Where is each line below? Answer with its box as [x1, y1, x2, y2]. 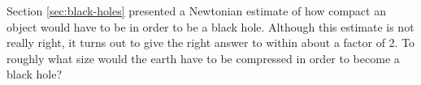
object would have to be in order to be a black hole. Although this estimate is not [7, 18, 414, 35]
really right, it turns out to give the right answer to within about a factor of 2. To [7, 34, 415, 51]
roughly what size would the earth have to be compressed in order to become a [7, 49, 400, 66]
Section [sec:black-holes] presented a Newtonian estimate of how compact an [7, 2, 386, 19]
